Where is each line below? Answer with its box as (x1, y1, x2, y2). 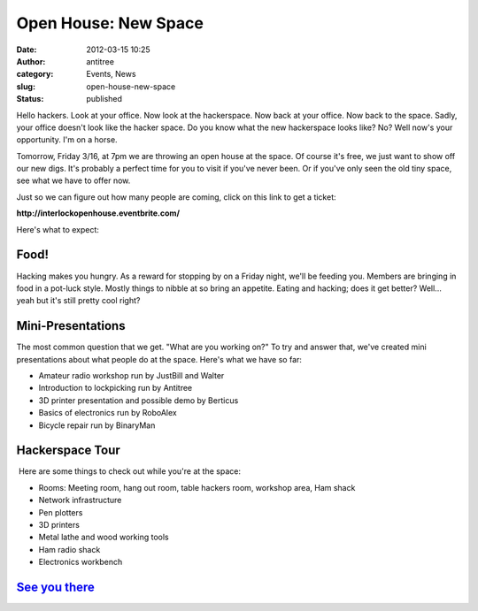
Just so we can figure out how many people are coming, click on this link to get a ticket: (16, 191, 336, 202)
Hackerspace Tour (16, 443, 121, 458)
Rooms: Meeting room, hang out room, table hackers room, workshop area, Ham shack (38, 482, 356, 493)
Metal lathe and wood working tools (38, 531, 169, 543)
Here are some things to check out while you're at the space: (18, 466, 241, 477)
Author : (16, 56, 46, 66)
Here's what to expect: (16, 224, 99, 234)
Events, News (86, 69, 136, 80)
